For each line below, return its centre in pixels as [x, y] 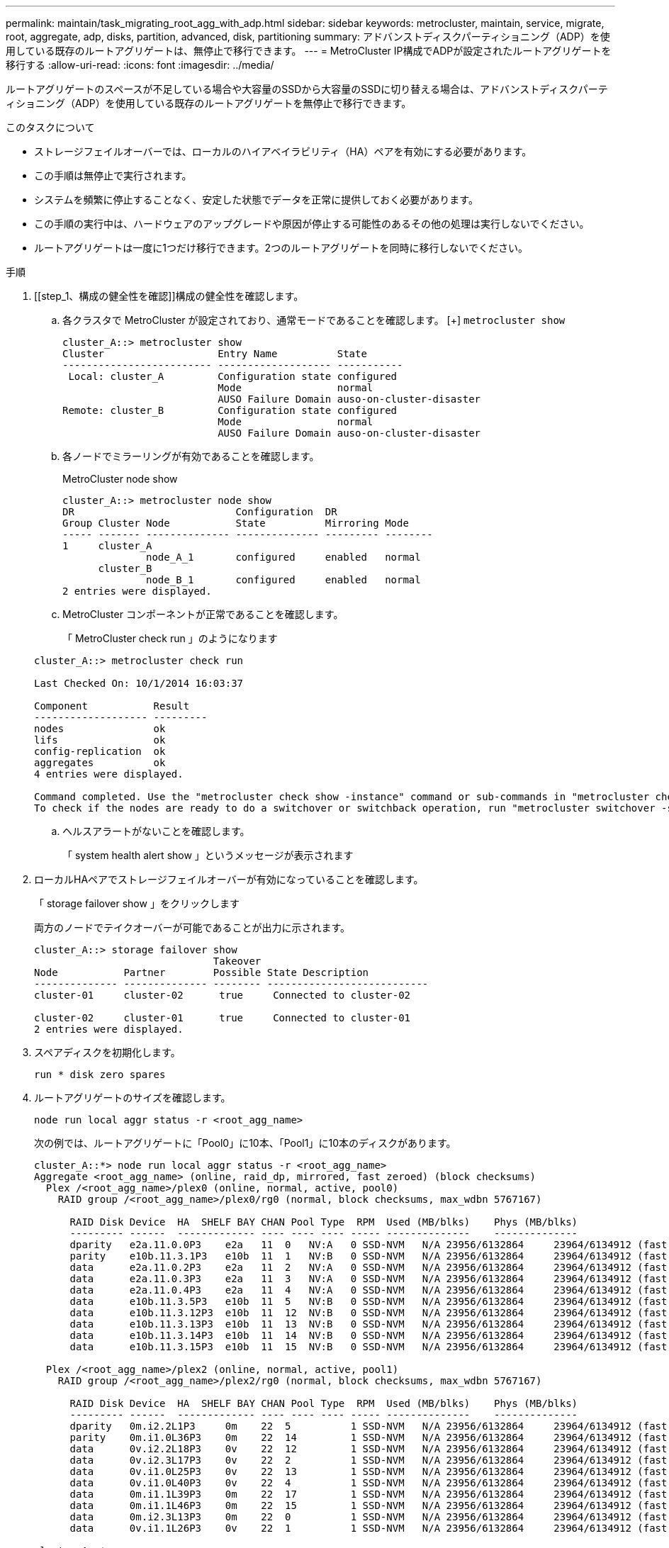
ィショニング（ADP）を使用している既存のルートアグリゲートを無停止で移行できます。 [209, 103]
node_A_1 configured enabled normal [283, 557]
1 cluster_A [107, 546]
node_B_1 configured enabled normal [283, 580]
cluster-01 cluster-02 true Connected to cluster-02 [223, 995]
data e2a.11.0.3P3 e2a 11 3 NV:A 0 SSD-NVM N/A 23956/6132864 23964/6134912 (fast [369, 1279]
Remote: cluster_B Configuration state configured [230, 410]
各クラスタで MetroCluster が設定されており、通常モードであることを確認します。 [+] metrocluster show [314, 320]
